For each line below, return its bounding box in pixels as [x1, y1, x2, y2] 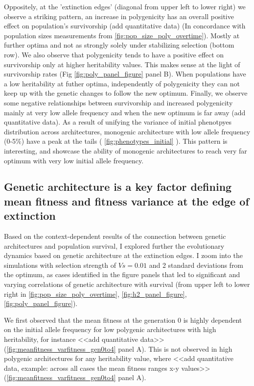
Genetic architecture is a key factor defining [4, 179, 232, 194]
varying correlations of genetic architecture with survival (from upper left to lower [4, 279, 250, 289]
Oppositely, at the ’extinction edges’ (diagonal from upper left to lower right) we [4, 1, 246, 11]
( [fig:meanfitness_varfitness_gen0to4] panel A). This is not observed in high [4, 343, 232, 354]
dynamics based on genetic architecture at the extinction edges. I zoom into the [4, 250, 243, 260]
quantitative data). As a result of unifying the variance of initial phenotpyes [4, 117, 232, 127]
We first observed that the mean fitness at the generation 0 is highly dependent [4, 314, 242, 325]
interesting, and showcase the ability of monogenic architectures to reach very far [4, 145, 247, 155]
